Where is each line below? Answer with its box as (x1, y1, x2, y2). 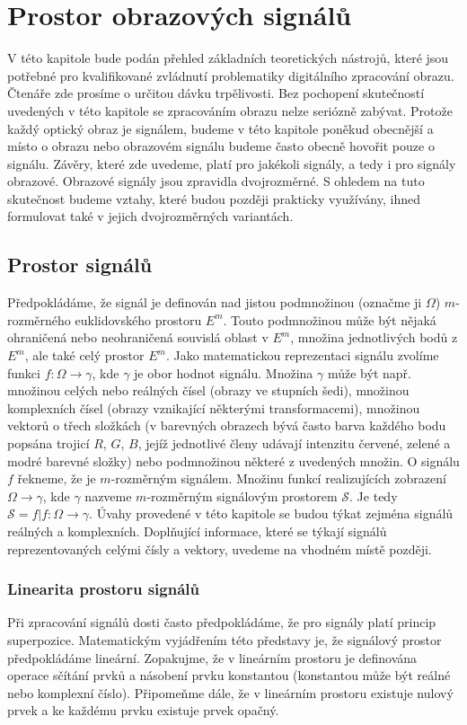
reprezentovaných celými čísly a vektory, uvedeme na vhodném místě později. (7, 539, 432, 558)
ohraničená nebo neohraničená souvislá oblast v (7, 328, 269, 347)
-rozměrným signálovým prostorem (146, 486, 338, 505)
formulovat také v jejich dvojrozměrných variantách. (7, 207, 294, 225)
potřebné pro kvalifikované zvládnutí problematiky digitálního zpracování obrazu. (7, 66, 454, 84)
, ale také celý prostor (24, 346, 145, 365)
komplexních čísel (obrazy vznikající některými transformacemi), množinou (7, 398, 420, 417)
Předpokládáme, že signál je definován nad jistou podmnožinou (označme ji (7, 293, 422, 312)
